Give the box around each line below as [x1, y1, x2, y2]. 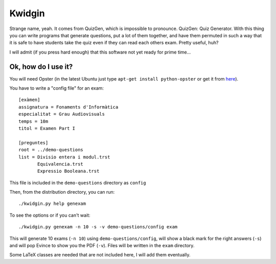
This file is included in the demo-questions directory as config [9, 179, 146, 186]
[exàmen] [18, 97, 40, 103]
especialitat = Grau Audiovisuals [18, 111, 105, 117]
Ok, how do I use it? [9, 62, 73, 71]
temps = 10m [18, 118, 49, 124]
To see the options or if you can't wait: [9, 212, 90, 218]
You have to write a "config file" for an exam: [9, 85, 104, 91]
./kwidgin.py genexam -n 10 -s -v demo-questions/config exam [18, 224, 178, 230]
